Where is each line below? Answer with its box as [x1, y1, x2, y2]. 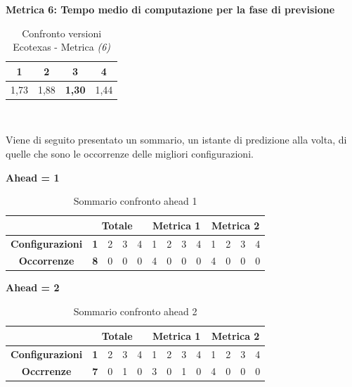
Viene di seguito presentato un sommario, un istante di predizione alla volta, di [6, 132, 347, 147]
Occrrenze [21, 364, 72, 379]
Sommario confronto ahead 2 [73, 304, 197, 319]
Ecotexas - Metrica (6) [13, 39, 111, 54]
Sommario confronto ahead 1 [73, 193, 197, 208]
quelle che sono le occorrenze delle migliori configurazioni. [6, 146, 254, 160]
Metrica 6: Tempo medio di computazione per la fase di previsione [6, 2, 335, 16]
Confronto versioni [22, 25, 102, 40]
